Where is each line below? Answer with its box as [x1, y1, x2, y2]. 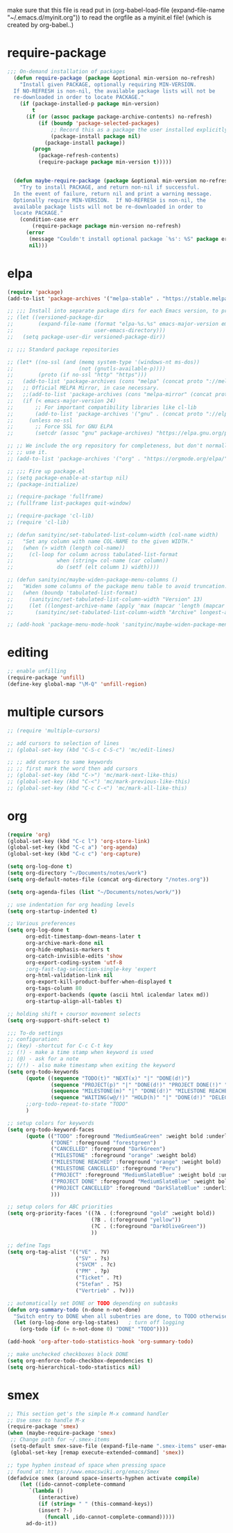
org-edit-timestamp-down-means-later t [25, 933, 141, 941]
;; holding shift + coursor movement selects [7, 1010, 141, 1017]
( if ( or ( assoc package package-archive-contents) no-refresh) [25, 113, 213, 120]
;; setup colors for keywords [7, 1119, 95, 1126]
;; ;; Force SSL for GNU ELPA [7, 423, 113, 430]
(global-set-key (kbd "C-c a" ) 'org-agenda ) [7, 844, 138, 851]
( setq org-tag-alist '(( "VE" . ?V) [7, 1248, 110, 1255]
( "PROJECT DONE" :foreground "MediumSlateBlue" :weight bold [51, 1178, 231, 1185]
